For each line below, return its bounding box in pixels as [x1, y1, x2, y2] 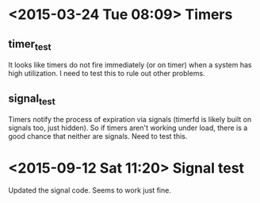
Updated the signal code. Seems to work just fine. [8, 186, 172, 195]
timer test [8, 37, 52, 52]
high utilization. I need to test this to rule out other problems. [8, 69, 205, 79]
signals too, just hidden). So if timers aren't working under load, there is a [8, 123, 248, 132]
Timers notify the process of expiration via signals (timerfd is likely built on [8, 115, 252, 124]
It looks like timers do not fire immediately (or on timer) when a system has [8, 60, 252, 70]
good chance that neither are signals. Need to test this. [8, 132, 188, 141]
